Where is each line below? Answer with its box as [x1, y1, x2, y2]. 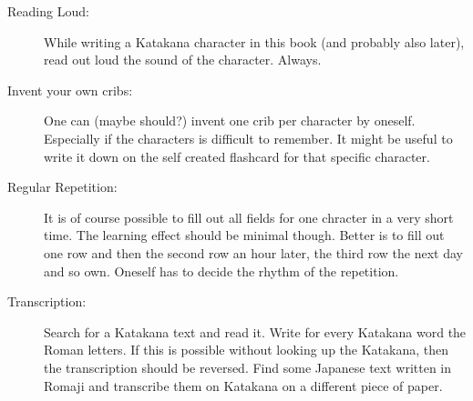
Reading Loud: [7, 2, 89, 20]
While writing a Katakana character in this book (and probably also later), [44, 32, 465, 51]
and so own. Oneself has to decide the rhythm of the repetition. [44, 261, 399, 280]
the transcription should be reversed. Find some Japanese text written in [44, 357, 452, 376]
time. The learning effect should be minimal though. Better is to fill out [44, 226, 445, 245]
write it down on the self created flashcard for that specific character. [44, 146, 430, 165]
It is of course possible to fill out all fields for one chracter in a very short [44, 207, 454, 226]
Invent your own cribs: [7, 80, 133, 99]
